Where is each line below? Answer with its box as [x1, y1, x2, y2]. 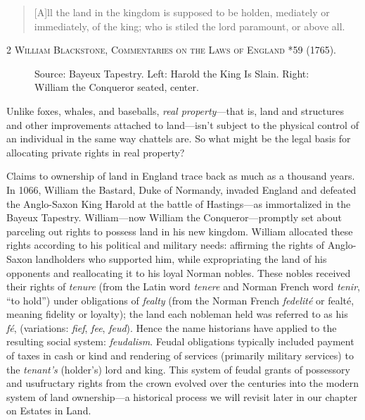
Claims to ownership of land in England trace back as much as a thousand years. [6, 168, 355, 183]
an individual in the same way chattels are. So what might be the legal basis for [6, 131, 351, 146]
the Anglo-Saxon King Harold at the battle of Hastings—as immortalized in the [6, 196, 351, 211]
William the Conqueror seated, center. [34, 80, 199, 94]
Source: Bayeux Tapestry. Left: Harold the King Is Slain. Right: [34, 66, 309, 80]
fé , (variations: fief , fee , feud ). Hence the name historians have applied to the [6, 320, 337, 335]
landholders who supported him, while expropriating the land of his [35, 251, 327, 266]
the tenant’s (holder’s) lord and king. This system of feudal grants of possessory [6, 362, 350, 376]
